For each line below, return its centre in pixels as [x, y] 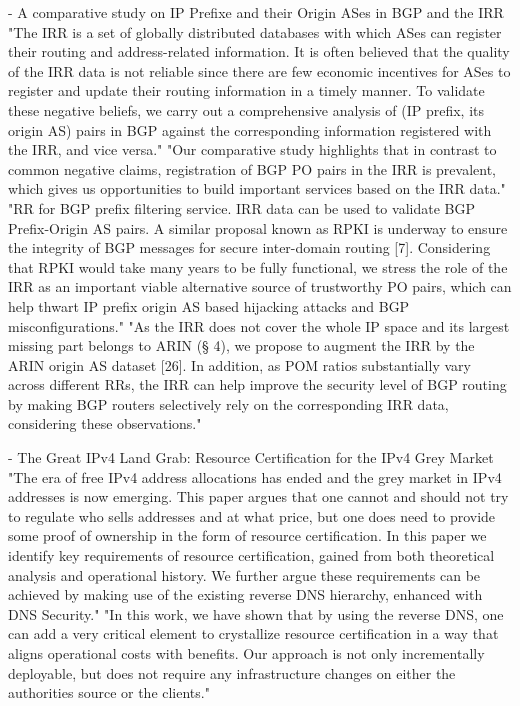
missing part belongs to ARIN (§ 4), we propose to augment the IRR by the [241, 345]
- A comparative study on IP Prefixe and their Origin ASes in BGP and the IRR [256, 12]
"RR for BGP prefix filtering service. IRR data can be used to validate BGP [241, 207]
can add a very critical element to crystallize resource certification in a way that [253, 633]
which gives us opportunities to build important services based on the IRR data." [257, 188]
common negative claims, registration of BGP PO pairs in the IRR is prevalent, [252, 168]
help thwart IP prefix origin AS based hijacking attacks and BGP [209, 305]
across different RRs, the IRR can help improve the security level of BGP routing [257, 384]
